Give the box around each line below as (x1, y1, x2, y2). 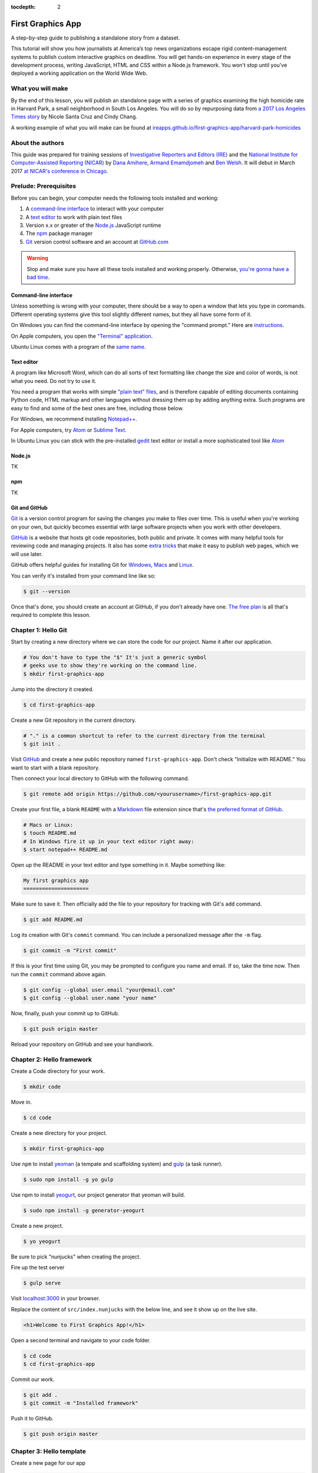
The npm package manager (25, 230, 93, 237)
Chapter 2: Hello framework (11, 1055, 92, 1064)
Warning (26, 255, 48, 262)
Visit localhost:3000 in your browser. (11, 1295, 100, 1302)
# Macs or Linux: (23, 821, 74, 828)
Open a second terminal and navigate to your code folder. (11, 1336, 151, 1343)
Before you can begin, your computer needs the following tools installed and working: (11, 194, 219, 202)
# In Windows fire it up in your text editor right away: (23, 838, 194, 845)
